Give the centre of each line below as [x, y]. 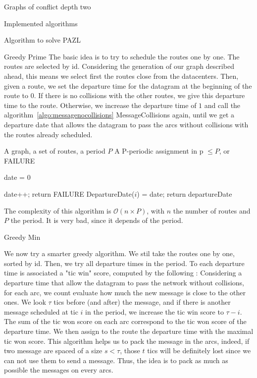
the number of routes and [212, 210]
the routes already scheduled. [48, 134]
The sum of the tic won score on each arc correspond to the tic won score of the [125, 321]
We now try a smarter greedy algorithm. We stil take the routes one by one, [119, 253]
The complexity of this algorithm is [58, 210]
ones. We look [25, 302]
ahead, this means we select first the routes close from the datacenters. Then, [121, 76]
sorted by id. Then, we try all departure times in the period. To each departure [124, 263]
